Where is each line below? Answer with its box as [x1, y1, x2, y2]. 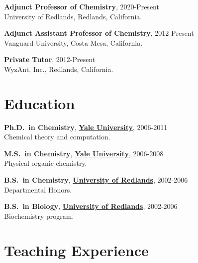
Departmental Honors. [4, 184, 72, 195]
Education [4, 93, 75, 113]
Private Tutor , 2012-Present [4, 54, 96, 65]
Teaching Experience [4, 240, 149, 260]
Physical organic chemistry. [4, 158, 87, 168]
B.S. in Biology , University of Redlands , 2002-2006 [4, 201, 178, 211]
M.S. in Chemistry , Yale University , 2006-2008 [4, 148, 164, 158]
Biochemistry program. [4, 210, 74, 221]
